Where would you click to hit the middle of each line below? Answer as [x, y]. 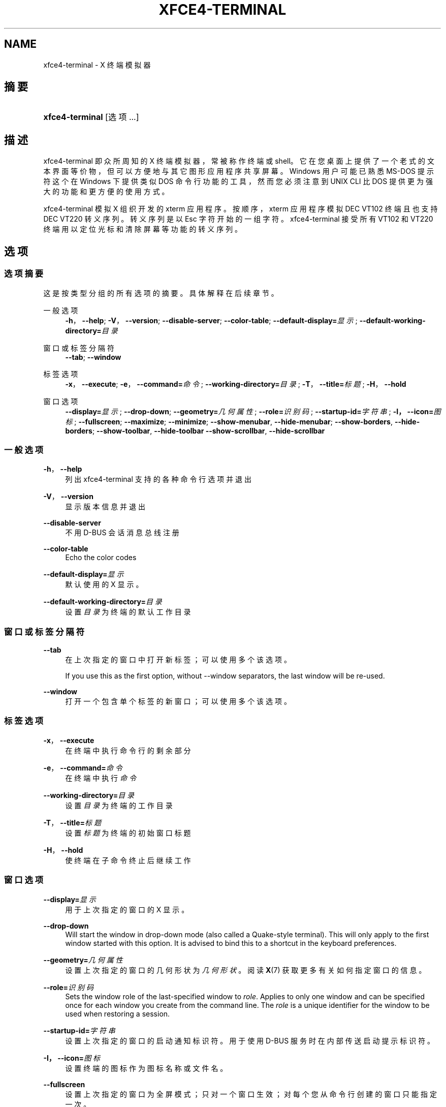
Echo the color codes [101, 558]
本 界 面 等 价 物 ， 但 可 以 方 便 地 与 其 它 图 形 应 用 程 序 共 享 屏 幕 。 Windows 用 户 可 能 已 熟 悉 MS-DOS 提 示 [238, 171]
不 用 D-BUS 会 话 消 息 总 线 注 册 [122, 533]
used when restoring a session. [118, 1013]
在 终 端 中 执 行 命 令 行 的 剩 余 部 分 [128, 750]
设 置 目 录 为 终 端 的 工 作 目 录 [119, 805]
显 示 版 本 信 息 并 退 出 [105, 507]
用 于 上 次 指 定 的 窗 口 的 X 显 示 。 [127, 909]
